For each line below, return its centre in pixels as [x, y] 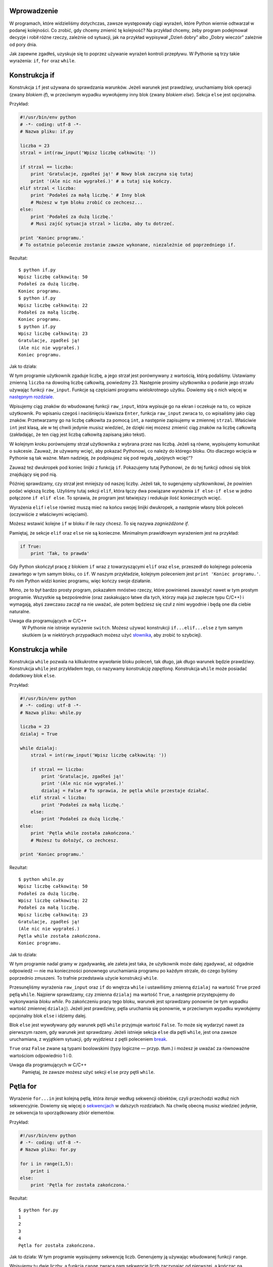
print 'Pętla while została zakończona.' [83, 833]
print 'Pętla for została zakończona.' [80, 1185]
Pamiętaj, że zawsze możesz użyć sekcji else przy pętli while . [88, 1072]
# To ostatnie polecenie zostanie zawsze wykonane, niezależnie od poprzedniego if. [128, 245]
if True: [31, 546]
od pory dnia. [23, 44]
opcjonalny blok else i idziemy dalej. [48, 1016]
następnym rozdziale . [32, 397]
